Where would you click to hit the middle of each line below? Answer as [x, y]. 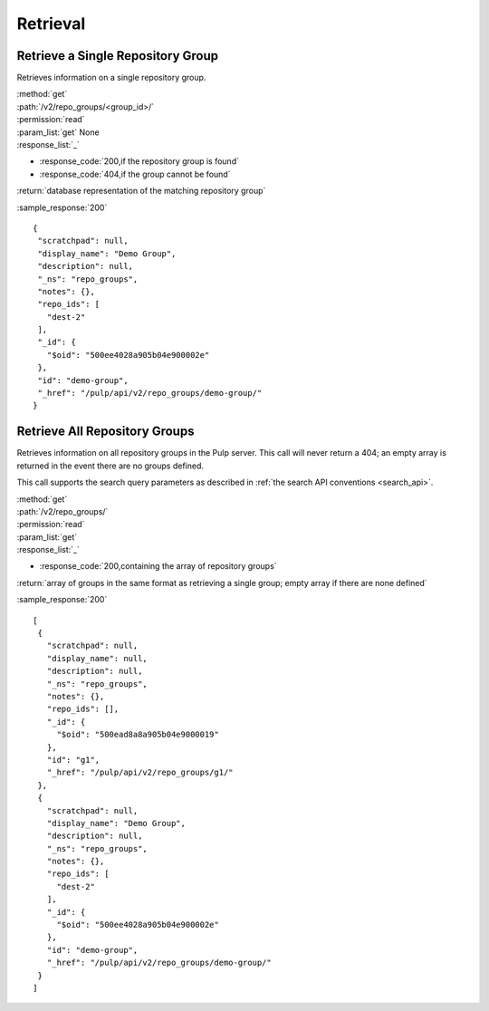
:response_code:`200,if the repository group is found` [139, 161]
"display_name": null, [97, 658]
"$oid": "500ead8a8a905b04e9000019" [138, 735]
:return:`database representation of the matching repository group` [141, 191]
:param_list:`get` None [58, 132]
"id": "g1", [73, 760]
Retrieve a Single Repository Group [118, 56]
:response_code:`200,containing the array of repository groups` [158, 566]
